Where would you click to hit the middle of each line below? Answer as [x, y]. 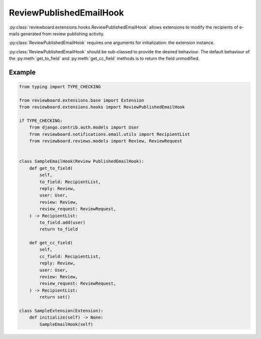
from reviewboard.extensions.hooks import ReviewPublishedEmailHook [102, 107]
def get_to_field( [51, 168]
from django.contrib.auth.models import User [84, 128]
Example [22, 72]
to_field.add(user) [62, 222]
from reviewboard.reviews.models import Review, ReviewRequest [106, 141]
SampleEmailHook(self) [66, 324]
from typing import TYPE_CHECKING [60, 87]
